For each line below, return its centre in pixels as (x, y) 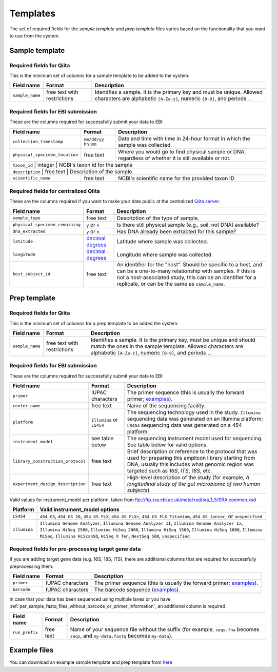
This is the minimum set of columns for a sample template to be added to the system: (100, 76)
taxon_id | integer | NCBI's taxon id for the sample (73, 165)
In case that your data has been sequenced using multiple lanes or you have (90, 599)
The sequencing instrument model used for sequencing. (195, 439)
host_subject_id (32, 274)
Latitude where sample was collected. (163, 241)
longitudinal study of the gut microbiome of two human (194, 484)
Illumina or (105, 420)
